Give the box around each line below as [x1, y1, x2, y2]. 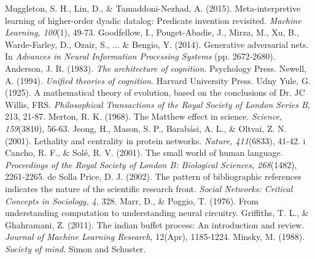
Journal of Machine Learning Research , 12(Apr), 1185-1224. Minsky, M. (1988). [5, 230, 305, 243]
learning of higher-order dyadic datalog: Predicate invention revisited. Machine [5, 14, 301, 26]
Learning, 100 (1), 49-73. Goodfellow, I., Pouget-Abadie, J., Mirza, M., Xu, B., [5, 26, 299, 39]
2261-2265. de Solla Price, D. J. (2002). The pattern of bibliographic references [5, 170, 301, 183]
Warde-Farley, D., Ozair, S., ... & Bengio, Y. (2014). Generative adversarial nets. [5, 37, 309, 50]
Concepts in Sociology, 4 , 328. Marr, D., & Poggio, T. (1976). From [5, 194, 259, 207]
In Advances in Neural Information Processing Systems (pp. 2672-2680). [5, 50, 276, 63]
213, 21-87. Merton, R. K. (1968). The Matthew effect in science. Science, [5, 110, 282, 123]
